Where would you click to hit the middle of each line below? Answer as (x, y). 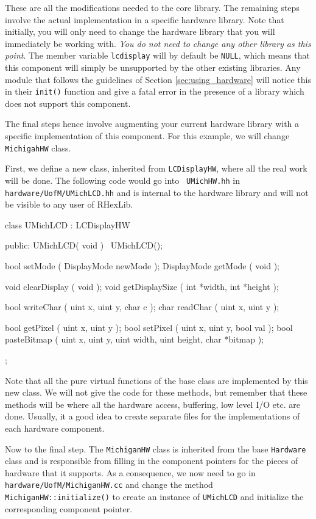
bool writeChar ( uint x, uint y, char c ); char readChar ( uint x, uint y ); (142, 307)
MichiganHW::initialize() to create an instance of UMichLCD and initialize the (154, 497)
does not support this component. (68, 103)
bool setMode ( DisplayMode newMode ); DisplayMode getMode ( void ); (142, 266)
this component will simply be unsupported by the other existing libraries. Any (153, 67)
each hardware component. (55, 428)
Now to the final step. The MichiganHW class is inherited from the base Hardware (156, 448)
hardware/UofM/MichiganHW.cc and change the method (109, 485)
